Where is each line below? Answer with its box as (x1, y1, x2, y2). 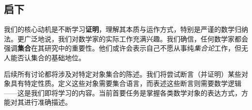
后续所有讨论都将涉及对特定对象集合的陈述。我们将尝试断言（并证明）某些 (4, 69, 241, 79)
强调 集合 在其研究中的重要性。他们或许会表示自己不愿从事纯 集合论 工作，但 (4, 43, 241, 53)
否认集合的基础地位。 (17, 52, 85, 62)
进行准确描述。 (24, 97, 72, 107)
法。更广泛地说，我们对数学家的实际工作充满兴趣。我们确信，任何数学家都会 (4, 33, 248, 43)
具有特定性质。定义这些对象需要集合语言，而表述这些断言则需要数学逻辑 (10, 78, 241, 88)
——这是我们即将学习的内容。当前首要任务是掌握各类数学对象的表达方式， (4, 87, 241, 97)
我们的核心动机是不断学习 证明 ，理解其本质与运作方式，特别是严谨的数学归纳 (4, 24, 248, 34)
